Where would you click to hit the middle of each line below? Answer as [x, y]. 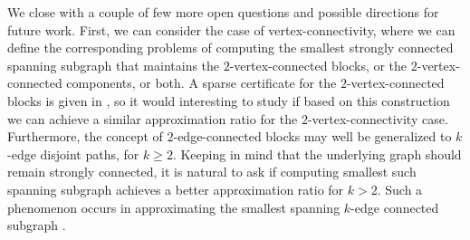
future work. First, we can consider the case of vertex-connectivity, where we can [231, 29]
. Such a [400, 189]
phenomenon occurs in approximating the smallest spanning [174, 207]
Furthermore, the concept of [85, 136]
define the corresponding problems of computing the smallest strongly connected [230, 48]
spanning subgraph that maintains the [114, 65]
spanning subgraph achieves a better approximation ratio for [176, 189]
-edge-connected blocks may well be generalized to [312, 136]
